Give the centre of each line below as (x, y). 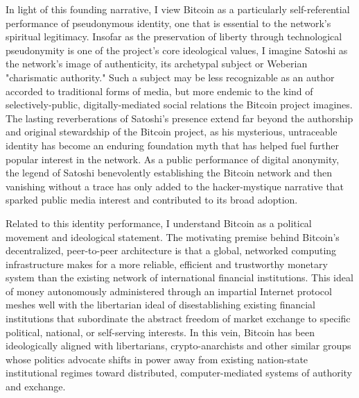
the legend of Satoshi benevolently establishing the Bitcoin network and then (169, 173)
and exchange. (36, 387)
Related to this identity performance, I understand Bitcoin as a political (159, 223)
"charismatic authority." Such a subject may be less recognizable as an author (170, 77)
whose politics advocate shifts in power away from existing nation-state (157, 359)
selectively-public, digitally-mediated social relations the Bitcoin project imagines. (179, 105)
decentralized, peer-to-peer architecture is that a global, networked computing (171, 250)
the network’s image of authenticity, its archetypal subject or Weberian (157, 64)
